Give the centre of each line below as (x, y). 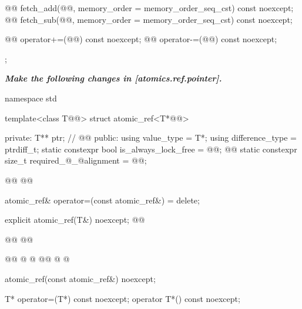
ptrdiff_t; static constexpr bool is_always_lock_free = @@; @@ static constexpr (151, 149)
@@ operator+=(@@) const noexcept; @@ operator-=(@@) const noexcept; (141, 39)
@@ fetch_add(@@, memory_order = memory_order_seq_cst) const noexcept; (149, 8)
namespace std (31, 98)
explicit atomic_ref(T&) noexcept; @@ (75, 220)
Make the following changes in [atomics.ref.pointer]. (113, 78)
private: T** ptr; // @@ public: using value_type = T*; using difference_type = (151, 137)
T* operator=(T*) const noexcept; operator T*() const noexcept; (123, 298)
